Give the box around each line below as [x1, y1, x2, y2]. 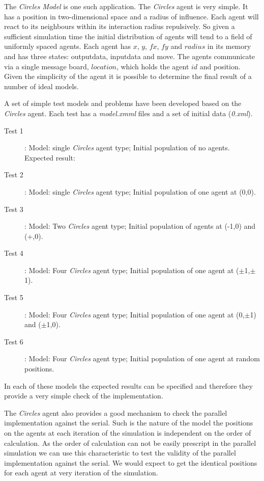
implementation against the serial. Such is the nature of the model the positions [4, 417, 253, 428]
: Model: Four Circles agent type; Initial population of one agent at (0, [24, 309, 245, 319]
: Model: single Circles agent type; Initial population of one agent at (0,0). [24, 186, 256, 197]
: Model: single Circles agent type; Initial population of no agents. [24, 142, 230, 153]
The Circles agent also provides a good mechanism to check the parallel [4, 407, 227, 418]
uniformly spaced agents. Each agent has [4, 41, 131, 51]
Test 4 [4, 248, 23, 258]
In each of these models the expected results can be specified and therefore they [4, 380, 253, 391]
